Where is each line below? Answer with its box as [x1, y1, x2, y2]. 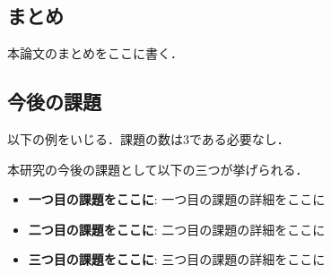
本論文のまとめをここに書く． [7, 44, 183, 63]
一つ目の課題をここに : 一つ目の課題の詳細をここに [28, 190, 326, 209]
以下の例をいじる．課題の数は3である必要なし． [7, 130, 290, 148]
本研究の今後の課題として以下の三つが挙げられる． [7, 159, 309, 178]
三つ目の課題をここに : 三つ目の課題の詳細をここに [28, 250, 326, 269]
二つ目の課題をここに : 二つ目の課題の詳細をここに [28, 219, 326, 238]
